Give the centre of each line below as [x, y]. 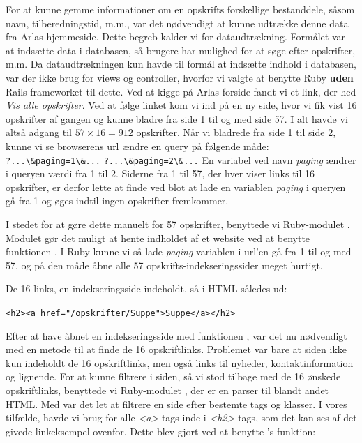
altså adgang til [39, 132]
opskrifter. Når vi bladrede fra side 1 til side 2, [236, 132]
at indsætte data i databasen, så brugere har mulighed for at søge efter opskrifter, [181, 50]
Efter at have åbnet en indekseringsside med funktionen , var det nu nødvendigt [176, 335]
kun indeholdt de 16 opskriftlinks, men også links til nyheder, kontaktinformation [180, 362]
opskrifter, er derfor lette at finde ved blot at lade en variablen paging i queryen [176, 187]
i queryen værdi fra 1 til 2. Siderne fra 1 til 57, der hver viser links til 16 [160, 173]
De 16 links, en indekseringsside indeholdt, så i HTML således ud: [146, 288]
